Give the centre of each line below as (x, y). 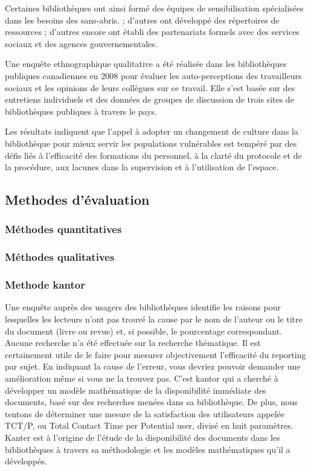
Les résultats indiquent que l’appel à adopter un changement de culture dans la (152, 131)
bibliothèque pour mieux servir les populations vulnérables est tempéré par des (151, 143)
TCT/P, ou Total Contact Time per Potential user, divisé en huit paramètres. (149, 425)
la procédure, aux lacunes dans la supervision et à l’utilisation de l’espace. (142, 167)
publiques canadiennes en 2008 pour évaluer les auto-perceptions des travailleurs (153, 75)
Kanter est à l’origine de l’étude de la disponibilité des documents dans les (143, 437)
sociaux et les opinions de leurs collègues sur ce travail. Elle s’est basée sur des (150, 87)
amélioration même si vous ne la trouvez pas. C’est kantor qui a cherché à (142, 378)
